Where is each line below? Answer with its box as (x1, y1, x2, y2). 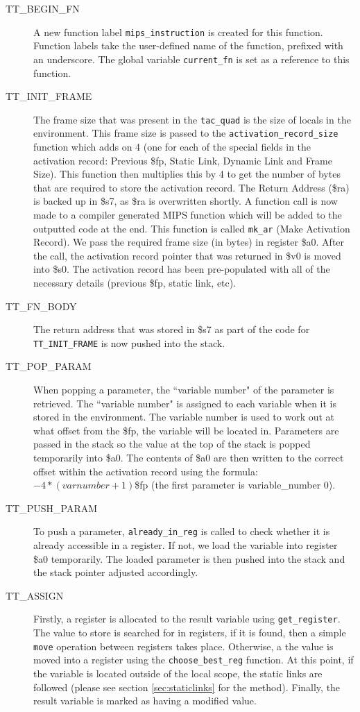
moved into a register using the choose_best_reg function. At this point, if (33, 652, 354, 667)
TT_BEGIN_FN (6, 1, 80, 15)
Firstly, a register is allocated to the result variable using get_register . (33, 611, 341, 626)
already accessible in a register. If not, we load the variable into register (33, 538, 338, 552)
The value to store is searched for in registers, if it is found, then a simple (33, 625, 346, 640)
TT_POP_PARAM (6, 359, 92, 373)
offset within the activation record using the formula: (33, 464, 258, 478)
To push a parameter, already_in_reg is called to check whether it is (33, 524, 330, 539)
